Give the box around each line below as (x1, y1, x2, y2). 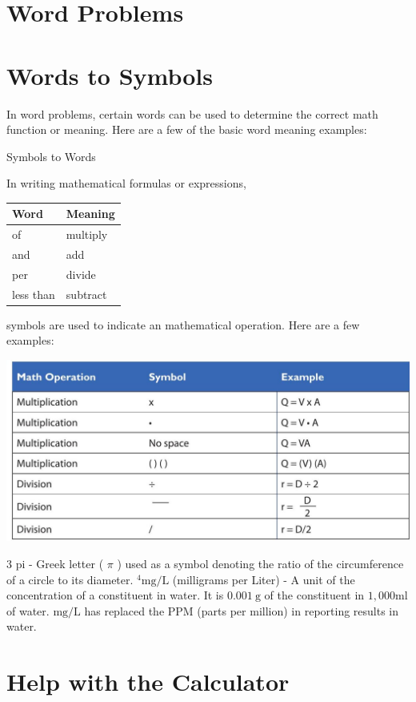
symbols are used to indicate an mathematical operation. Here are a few (6, 316, 360, 333)
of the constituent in (264, 587, 365, 603)
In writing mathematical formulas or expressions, (6, 175, 246, 192)
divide (66, 265, 96, 282)
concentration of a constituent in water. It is (6, 587, 224, 603)
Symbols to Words (6, 147, 96, 164)
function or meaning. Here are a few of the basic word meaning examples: (6, 121, 367, 138)
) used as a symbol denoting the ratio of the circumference (117, 555, 404, 572)
